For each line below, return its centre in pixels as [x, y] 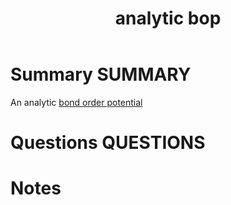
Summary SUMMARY [101, 74]
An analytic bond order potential [76, 102]
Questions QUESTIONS [108, 143]
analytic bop [168, 18]
